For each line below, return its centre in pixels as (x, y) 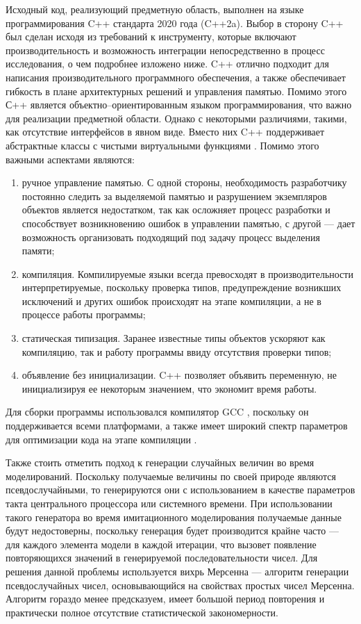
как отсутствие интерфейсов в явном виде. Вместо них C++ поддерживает (165, 132)
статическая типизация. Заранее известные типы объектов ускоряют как (174, 338)
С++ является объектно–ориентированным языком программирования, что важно (179, 105)
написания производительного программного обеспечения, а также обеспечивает (176, 77)
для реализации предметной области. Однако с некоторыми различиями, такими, (176, 118)
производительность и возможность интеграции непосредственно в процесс (165, 50)
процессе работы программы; (84, 314)
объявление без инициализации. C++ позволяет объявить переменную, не (179, 375)
